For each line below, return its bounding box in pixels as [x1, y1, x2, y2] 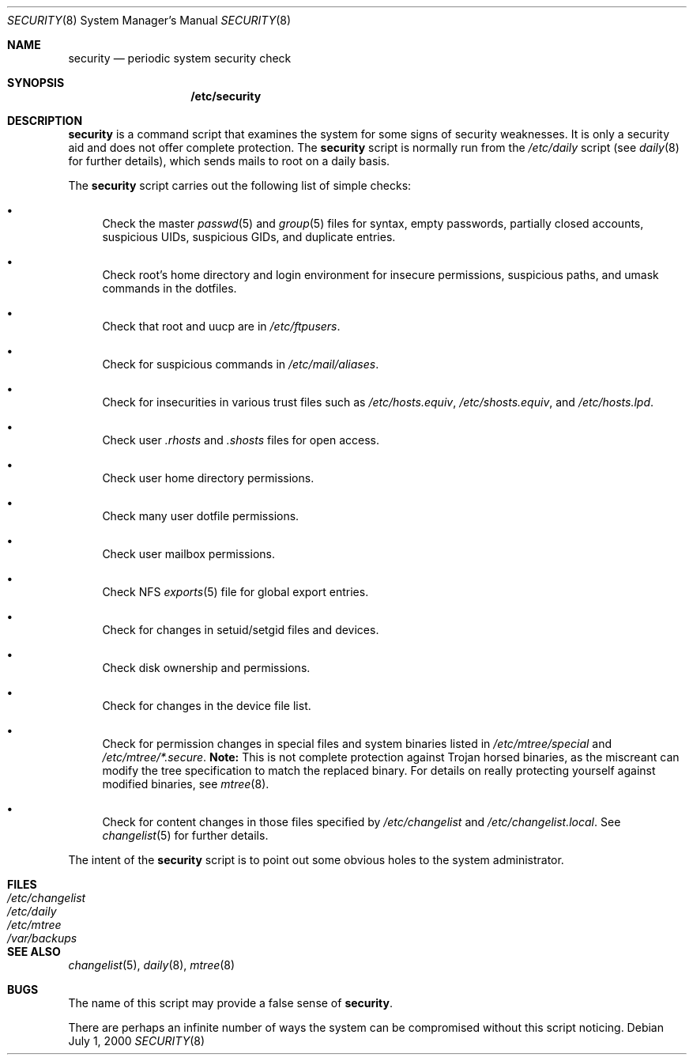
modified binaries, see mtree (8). [102, 777, 269, 791]
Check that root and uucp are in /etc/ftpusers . [102, 319, 341, 333]
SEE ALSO [7, 945, 61, 958]
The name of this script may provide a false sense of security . [68, 996, 393, 1010]
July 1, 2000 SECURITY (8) [68, 1034, 205, 1048]
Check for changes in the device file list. [102, 699, 311, 712]
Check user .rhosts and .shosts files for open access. [102, 433, 379, 447]
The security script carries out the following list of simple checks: [68, 179, 412, 192]
